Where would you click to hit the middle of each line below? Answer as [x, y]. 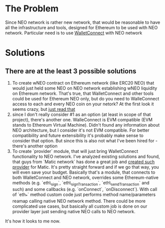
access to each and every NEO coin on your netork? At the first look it [83, 104]
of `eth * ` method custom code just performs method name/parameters [84, 195]
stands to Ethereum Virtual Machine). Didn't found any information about [86, 125]
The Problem [32, 9]
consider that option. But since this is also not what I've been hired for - [85, 140]
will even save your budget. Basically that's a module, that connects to [84, 172]
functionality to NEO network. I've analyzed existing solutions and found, [86, 156]
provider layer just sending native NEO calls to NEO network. [74, 211]
